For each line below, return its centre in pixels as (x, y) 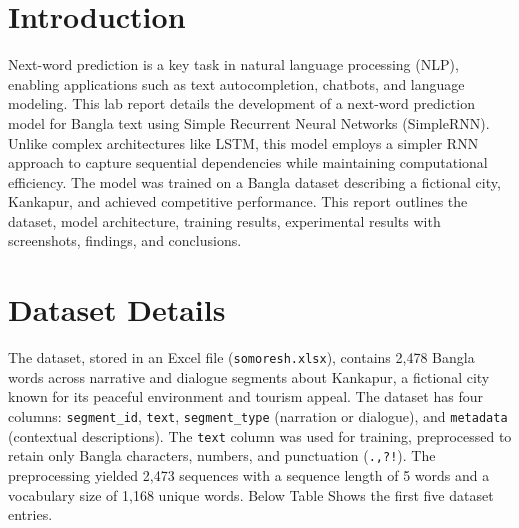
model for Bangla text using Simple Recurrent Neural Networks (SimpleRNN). (249, 122)
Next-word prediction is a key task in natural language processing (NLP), (233, 64)
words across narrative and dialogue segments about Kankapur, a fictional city (249, 376)
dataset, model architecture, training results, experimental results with (224, 220)
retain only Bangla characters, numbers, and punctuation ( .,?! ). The (222, 455)
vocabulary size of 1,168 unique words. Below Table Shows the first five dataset (251, 494)
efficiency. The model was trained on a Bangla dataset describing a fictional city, (254, 181)
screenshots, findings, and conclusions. (125, 240)
